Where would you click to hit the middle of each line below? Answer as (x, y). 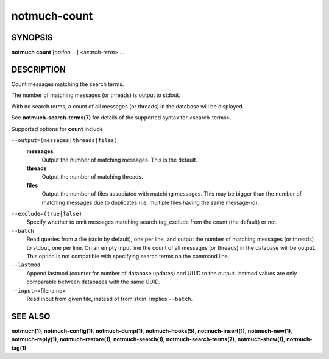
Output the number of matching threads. (92, 177)
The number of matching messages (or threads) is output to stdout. (96, 95)
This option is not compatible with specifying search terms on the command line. (128, 256)
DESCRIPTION (39, 69)
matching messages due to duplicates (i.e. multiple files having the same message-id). (150, 202)
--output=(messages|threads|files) (65, 140)
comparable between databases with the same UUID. (94, 282)
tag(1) (19, 348)
